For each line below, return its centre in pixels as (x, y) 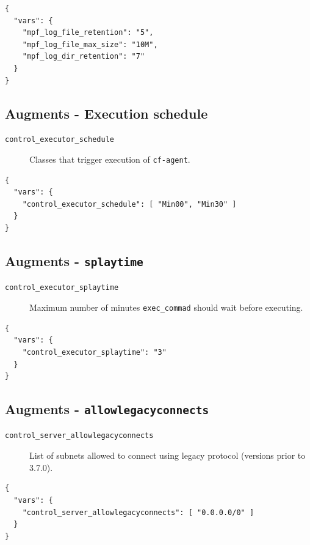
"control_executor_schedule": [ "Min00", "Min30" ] (129, 204)
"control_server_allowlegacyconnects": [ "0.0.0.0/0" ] (138, 512)
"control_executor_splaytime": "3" (94, 352)
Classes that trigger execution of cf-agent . (110, 159)
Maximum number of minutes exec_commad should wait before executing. (166, 307)
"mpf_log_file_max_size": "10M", (90, 44)
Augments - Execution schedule (106, 113)
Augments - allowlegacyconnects (107, 409)
